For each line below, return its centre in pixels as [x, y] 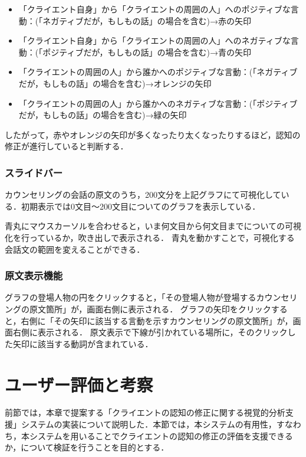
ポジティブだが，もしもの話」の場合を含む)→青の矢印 [147, 52]
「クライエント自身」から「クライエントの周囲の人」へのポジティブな [154, 9]
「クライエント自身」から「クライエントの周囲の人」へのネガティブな [154, 40]
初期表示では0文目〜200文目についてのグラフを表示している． [141, 206]
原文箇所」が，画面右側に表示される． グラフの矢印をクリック [150, 309]
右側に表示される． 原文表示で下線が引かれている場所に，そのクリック [150, 332]
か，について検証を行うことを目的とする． [87, 447]
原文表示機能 [34, 275]
